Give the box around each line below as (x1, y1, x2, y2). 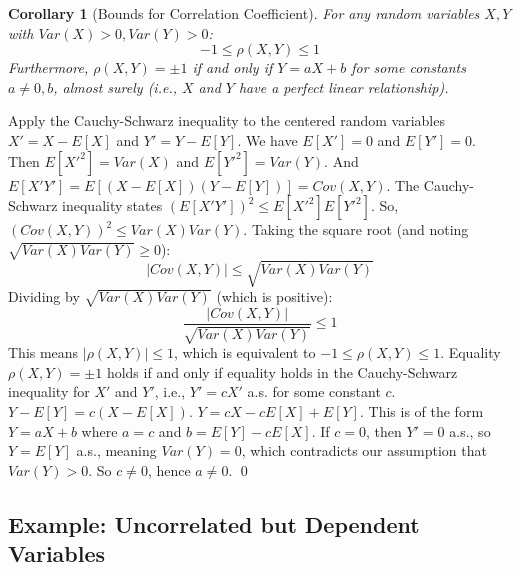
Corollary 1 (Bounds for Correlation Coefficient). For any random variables (8, 3, 480, 23)
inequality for (8, 381, 90, 402)
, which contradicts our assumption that (241, 440, 487, 461)
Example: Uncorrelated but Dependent (8, 508, 420, 539)
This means (8, 342, 79, 363)
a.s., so (449, 420, 491, 441)
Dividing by (8, 286, 80, 307)
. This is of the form (359, 401, 484, 422)
